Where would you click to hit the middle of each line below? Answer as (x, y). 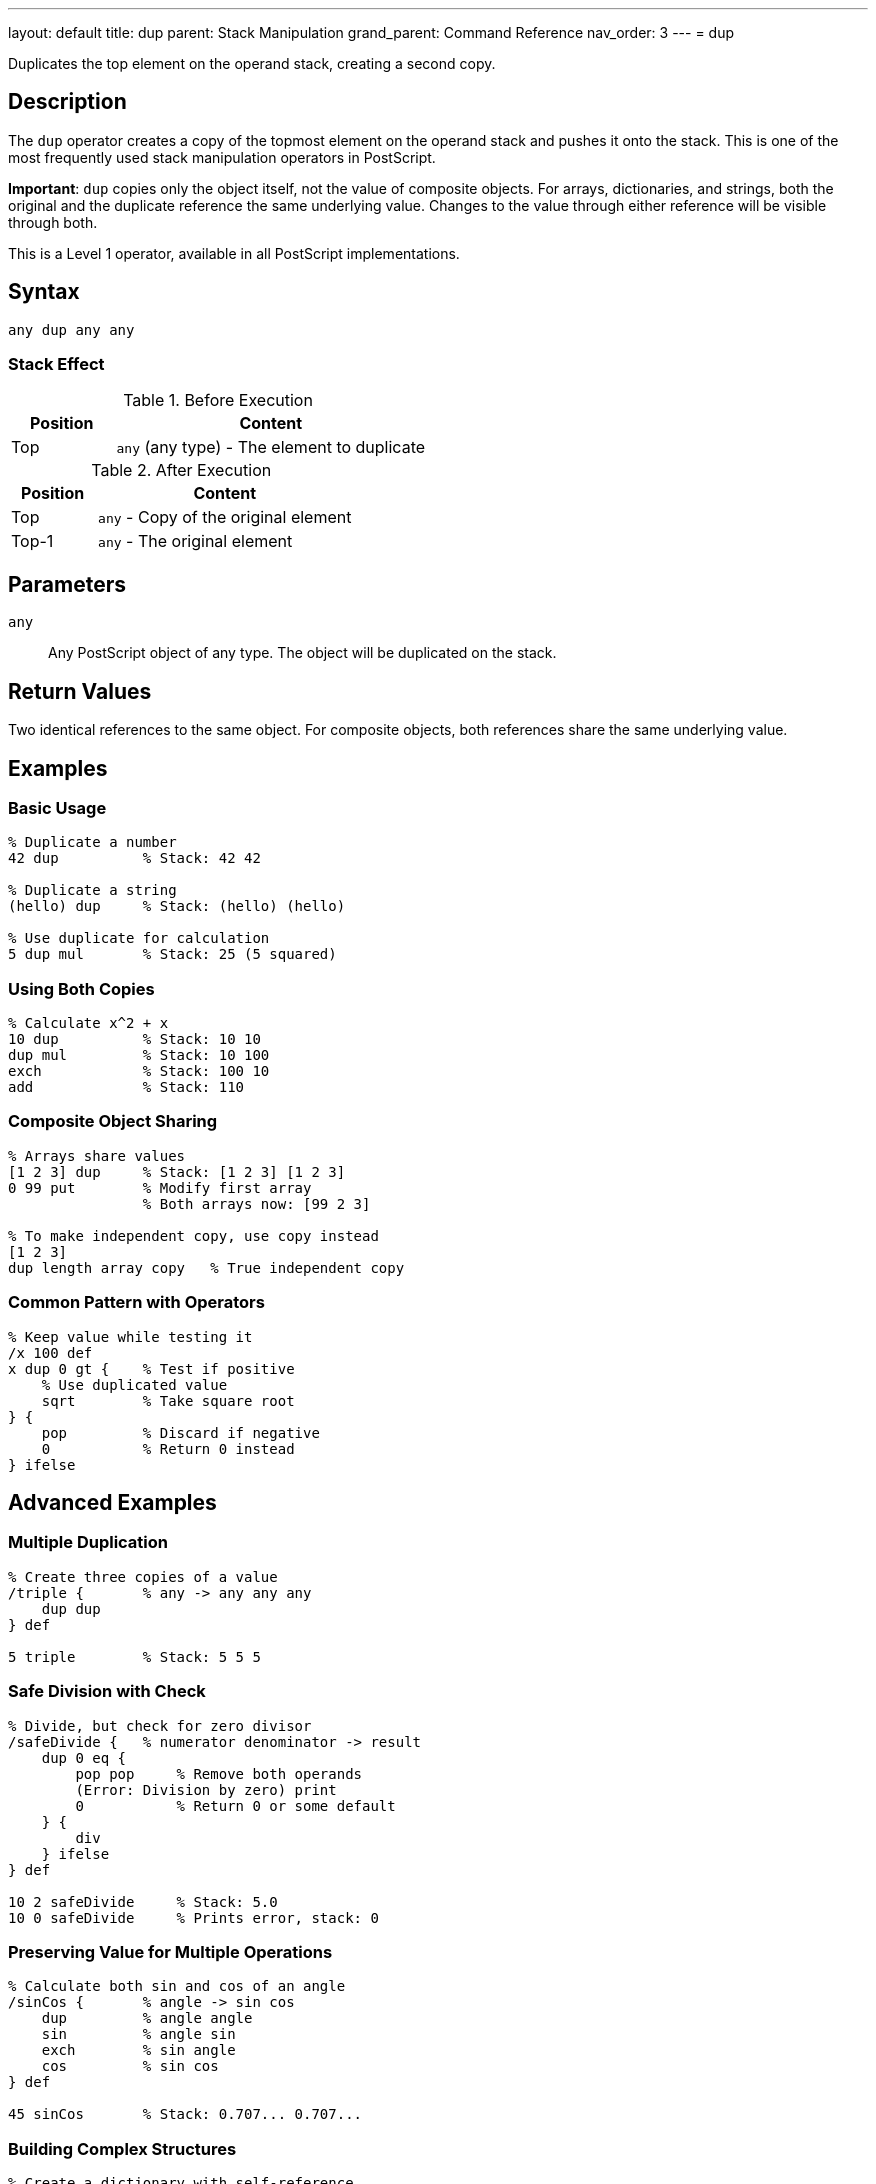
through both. (53, 222)
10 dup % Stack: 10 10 (134, 1039)
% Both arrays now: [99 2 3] (256, 1203)
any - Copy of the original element (225, 517)
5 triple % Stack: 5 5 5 (134, 1656)
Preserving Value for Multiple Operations (170, 1951)
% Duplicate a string (92, 890)
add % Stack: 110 (126, 1087)
